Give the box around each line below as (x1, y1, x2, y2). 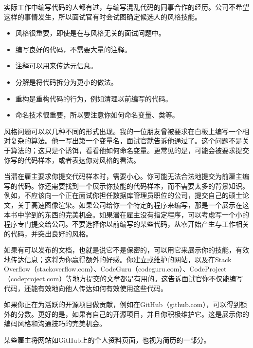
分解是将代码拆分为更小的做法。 (15, 77, 118, 87)
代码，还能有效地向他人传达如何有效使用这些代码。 (4, 283, 167, 293)
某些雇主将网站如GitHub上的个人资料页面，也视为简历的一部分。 (4, 335, 211, 345)
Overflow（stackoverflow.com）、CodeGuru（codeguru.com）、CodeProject (4, 264, 227, 274)
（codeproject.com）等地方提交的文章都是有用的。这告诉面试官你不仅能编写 (4, 273, 243, 284)
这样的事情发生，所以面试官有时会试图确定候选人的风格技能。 (4, 11, 201, 21)
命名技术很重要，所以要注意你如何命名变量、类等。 (15, 110, 179, 120)
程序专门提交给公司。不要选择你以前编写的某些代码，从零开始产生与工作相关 (4, 219, 249, 229)
